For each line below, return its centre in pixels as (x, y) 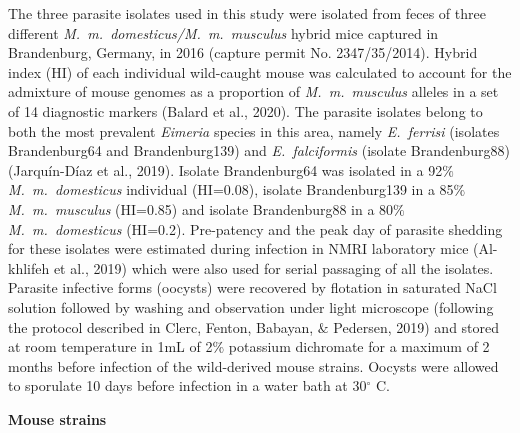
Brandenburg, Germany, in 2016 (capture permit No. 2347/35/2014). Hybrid (243, 52)
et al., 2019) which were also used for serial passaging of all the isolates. (273, 267)
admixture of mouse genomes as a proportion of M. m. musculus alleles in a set (253, 91)
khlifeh (29, 267)
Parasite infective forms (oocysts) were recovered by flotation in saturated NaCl (252, 287)
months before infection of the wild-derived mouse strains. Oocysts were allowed (253, 365)
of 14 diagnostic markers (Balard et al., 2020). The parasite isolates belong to (245, 110)
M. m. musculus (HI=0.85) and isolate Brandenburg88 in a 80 (201, 208)
